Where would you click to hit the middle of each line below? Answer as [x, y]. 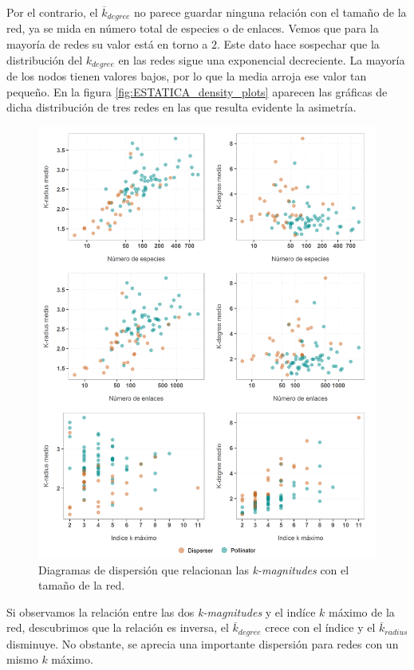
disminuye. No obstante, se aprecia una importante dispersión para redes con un [203, 643]
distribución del [45, 59]
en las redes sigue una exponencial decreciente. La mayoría [262, 59]
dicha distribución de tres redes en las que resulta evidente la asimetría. [181, 107]
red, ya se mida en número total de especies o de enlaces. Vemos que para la [193, 28]
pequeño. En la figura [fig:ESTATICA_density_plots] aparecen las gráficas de [197, 91]
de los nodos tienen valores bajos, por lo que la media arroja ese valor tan [187, 76]
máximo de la [362, 611]
